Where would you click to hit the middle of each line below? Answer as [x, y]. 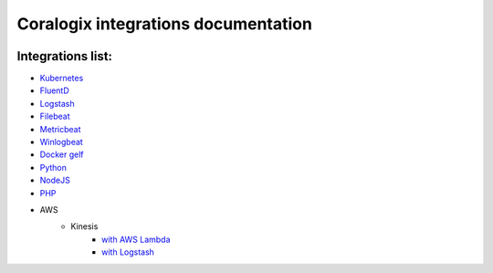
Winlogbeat [62, 142]
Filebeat [55, 116]
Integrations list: [65, 56]
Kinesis [84, 226]
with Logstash [128, 252]
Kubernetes [62, 79]
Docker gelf [62, 154]
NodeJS [55, 180]
